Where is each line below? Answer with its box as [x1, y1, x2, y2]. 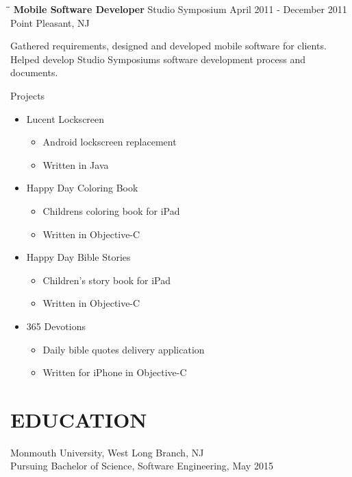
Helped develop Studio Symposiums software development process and [10, 51, 305, 66]
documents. [10, 65, 58, 80]
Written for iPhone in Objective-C [42, 365, 187, 380]
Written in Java [42, 157, 109, 172]
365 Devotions [26, 318, 86, 333]
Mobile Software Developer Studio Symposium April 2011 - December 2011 [13, 2, 347, 16]
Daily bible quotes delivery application [42, 342, 205, 356]
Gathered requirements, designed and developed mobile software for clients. [10, 38, 327, 53]
